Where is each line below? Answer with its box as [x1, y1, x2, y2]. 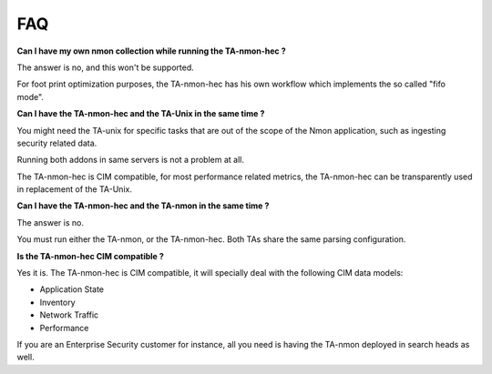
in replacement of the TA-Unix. [16, 184, 132, 195]
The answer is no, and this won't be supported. [16, 62, 195, 73]
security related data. [16, 137, 97, 148]
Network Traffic [39, 309, 99, 320]
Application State [39, 284, 105, 295]
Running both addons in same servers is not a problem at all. [16, 155, 245, 166]
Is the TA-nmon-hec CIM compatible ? [16, 250, 164, 261]
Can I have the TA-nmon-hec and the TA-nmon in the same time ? [16, 200, 270, 211]
